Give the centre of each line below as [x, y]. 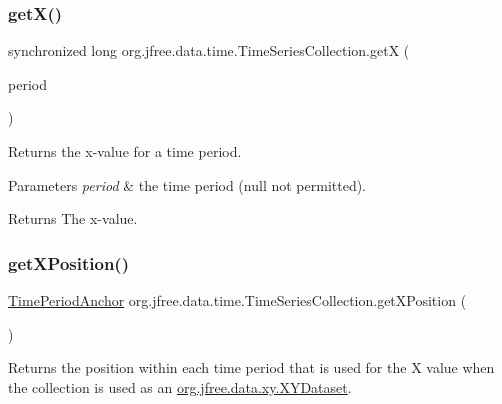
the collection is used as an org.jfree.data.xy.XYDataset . [180, 386]
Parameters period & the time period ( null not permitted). [187, 184]
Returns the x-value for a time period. [125, 151]
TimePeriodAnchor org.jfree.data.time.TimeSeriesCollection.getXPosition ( [237, 300]
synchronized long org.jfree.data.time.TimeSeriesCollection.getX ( [209, 50]
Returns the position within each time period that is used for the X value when [251, 367]
